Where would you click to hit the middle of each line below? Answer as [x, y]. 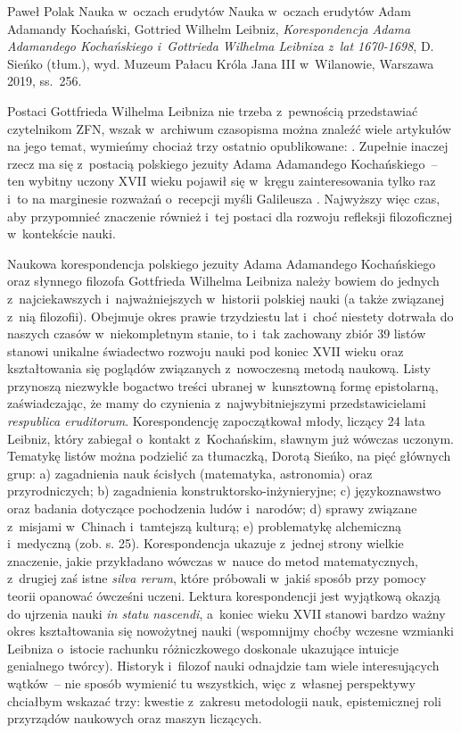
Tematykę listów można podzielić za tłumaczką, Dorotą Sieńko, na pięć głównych [229, 456]
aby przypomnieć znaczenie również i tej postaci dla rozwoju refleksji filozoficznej [230, 216]
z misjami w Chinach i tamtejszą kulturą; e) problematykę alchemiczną [204, 525]
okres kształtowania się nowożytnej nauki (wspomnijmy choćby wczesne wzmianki [230, 631]
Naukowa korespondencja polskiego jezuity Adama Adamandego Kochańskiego [222, 263]
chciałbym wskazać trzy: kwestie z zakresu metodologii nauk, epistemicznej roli [224, 700]
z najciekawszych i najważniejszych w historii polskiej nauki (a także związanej [226, 298]
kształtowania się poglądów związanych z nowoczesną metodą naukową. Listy [219, 368]
